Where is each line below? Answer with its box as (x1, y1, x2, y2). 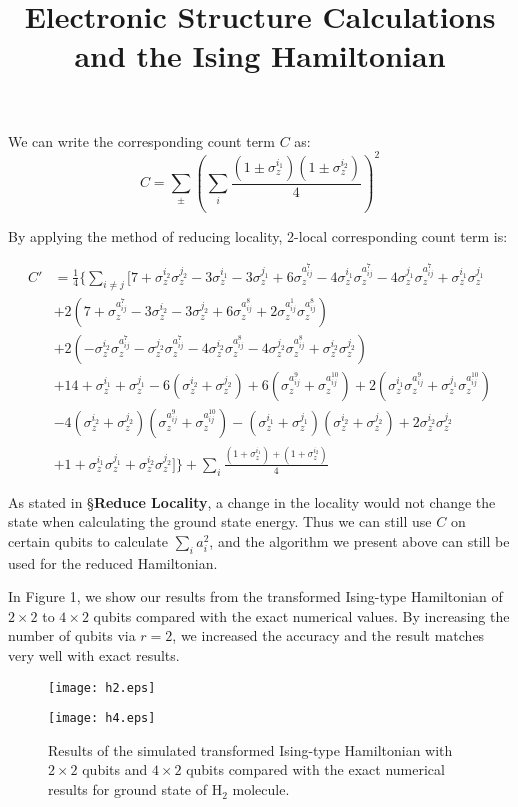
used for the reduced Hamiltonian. (8, 552, 218, 573)
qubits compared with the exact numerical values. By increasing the (93, 605, 510, 626)
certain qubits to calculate (8, 530, 168, 551)
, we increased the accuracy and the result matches (172, 625, 485, 646)
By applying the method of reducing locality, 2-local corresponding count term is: (8, 225, 508, 246)
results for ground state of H (48, 779, 223, 800)
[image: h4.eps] (48, 711, 156, 726)
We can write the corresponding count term (8, 130, 276, 151)
